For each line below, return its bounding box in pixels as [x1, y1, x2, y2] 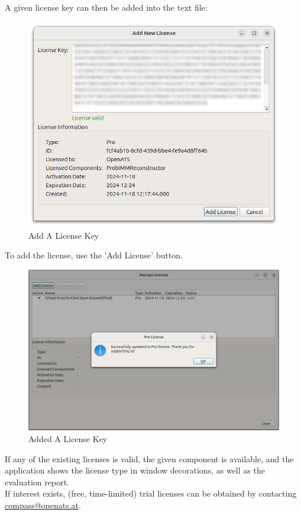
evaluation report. [5, 475, 69, 488]
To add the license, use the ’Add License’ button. [5, 249, 183, 261]
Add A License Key [28, 229, 99, 241]
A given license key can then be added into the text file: [5, 1, 208, 13]
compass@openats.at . [5, 498, 81, 511]
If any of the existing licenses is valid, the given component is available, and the [5, 452, 294, 465]
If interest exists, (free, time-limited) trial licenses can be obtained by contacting [5, 487, 297, 500]
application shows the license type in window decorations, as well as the [5, 464, 265, 476]
